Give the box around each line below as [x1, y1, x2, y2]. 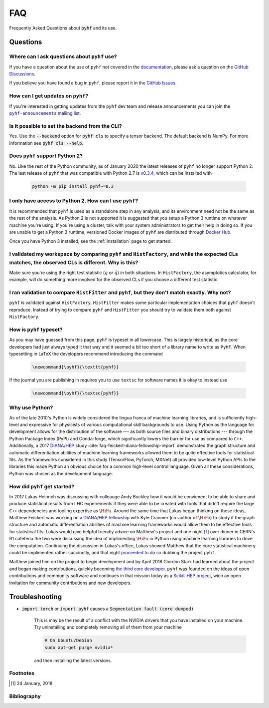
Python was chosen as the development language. [9, 470, 113, 476]
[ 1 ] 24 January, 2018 [10, 680, 53, 686]
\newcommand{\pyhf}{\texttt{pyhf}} [32, 364, 119, 369]
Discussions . [9, 71, 36, 77]
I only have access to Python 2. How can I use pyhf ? [9, 197, 138, 204]
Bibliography [9, 693, 41, 700]
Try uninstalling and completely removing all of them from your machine [34, 624, 182, 630]
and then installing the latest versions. [34, 657, 112, 664]
